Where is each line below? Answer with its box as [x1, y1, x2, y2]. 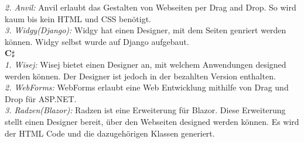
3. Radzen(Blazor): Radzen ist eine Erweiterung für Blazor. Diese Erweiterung [5, 104, 286, 116]
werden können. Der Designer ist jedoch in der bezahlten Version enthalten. [5, 69, 276, 82]
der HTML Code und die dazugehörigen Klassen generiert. [5, 127, 215, 139]
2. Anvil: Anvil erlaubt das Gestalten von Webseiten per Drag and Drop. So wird [5, 1, 296, 13]
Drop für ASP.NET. [5, 92, 77, 104]
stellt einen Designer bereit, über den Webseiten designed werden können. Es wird [5, 115, 299, 127]
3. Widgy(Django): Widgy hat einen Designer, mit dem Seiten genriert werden [5, 24, 286, 36]
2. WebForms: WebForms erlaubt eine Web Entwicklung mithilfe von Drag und [5, 81, 289, 93]
